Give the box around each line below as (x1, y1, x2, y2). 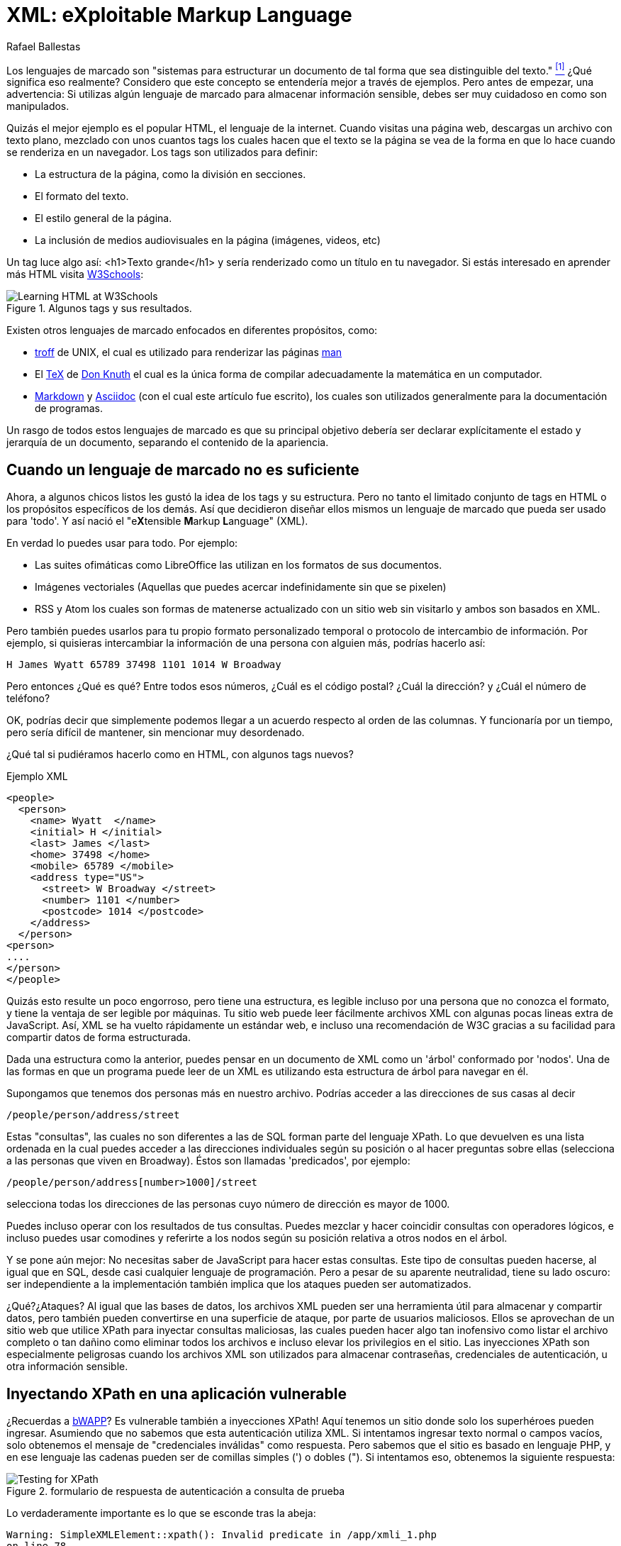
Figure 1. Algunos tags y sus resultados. (6, 302, 192, 315)
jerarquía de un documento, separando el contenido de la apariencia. (6, 436, 329, 449)
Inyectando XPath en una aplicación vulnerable (6, 1384, 347, 1403)
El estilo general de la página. (35, 212, 172, 225)
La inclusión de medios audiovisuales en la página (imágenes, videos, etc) (35, 234, 381, 247)
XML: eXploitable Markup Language (6, 3, 352, 27)
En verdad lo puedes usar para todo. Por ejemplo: (6, 537, 238, 550)
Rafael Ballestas (6, 40, 81, 52)
